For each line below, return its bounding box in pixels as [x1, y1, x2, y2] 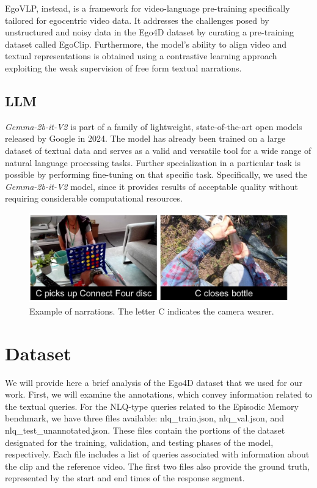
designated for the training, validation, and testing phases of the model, [5, 435, 274, 448]
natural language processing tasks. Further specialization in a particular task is [5, 156, 301, 169]
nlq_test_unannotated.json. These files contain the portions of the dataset [5, 423, 285, 436]
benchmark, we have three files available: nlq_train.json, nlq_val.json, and [5, 412, 284, 424]
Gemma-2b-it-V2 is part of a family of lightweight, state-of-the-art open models [5, 120, 302, 133]
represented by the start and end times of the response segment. [5, 472, 245, 484]
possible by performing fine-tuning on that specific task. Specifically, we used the [5, 168, 307, 181]
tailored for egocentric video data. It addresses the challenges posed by [5, 13, 269, 26]
